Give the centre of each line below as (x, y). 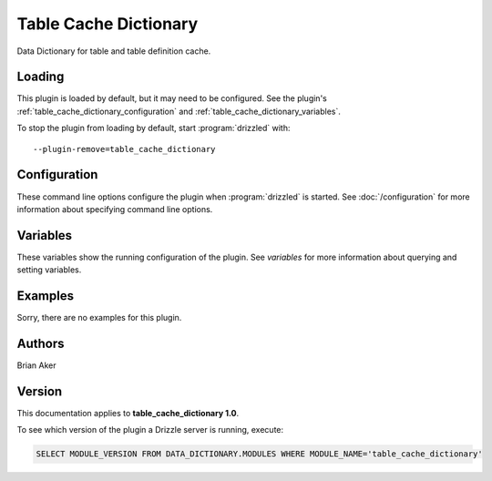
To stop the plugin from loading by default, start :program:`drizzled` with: (154, 128)
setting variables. (49, 270)
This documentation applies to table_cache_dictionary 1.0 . (128, 413)
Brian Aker (36, 365)
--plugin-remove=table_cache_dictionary (124, 149)
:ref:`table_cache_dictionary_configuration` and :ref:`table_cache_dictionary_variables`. (179, 111)
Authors (41, 343)
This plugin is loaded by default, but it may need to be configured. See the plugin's (172, 98)
